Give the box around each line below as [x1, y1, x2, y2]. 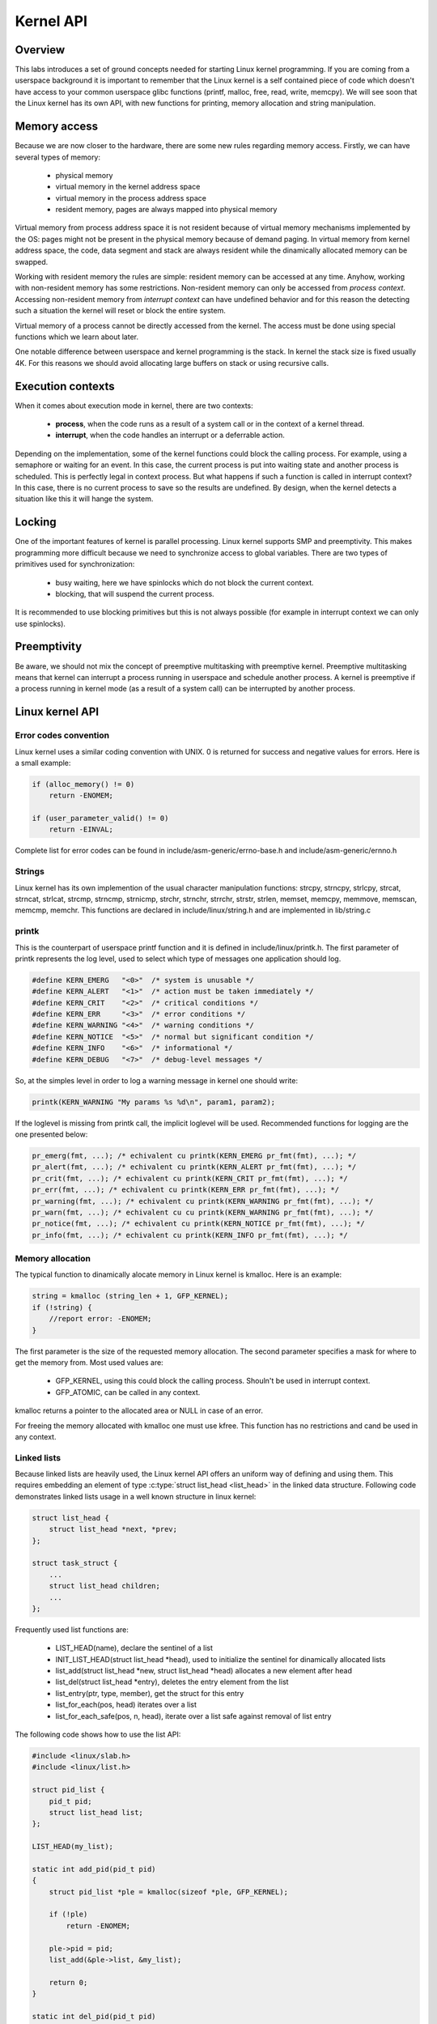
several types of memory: [15, 152, 101, 162]
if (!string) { [32, 1303, 92, 1312]
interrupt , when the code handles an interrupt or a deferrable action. [55, 430, 285, 440]
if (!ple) [49, 1910, 88, 1919]
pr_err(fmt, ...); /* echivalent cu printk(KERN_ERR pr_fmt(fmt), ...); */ [32, 1185, 340, 1194]
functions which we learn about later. [15, 332, 139, 342]
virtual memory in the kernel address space [55, 182, 201, 192]
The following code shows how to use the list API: [15, 1729, 181, 1740]
